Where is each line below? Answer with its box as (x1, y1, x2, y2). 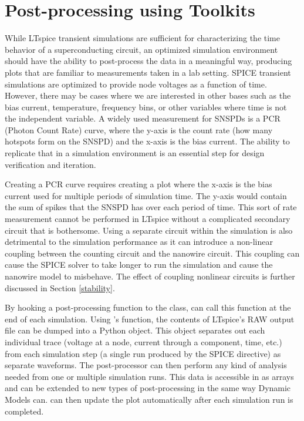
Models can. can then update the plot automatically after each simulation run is (5, 393, 293, 405)
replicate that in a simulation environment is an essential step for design (5, 147, 265, 159)
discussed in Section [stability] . (5, 281, 115, 294)
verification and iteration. (5, 158, 96, 170)
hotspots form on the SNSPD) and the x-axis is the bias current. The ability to (5, 135, 290, 147)
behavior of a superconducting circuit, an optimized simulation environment (5, 43, 278, 55)
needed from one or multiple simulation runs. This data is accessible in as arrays (5, 370, 294, 382)
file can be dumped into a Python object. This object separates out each (5, 324, 265, 336)
